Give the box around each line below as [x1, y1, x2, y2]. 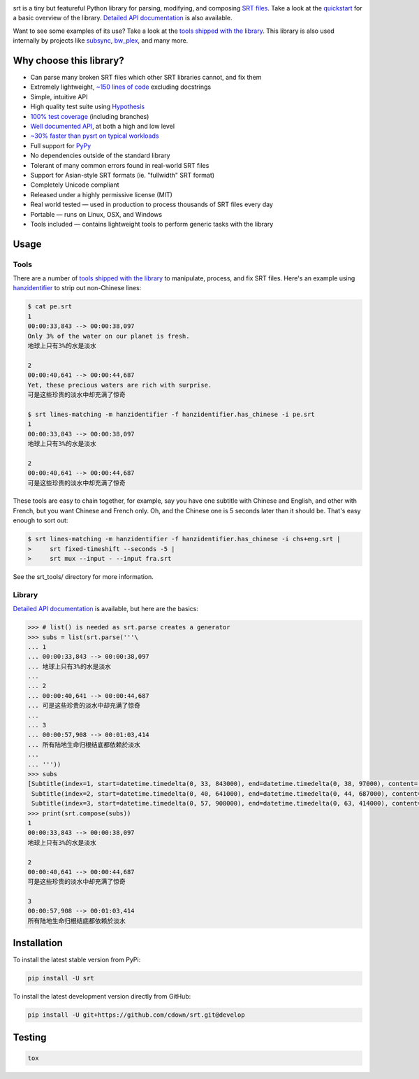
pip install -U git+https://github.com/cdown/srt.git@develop [27, 1011, 245, 1019]
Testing [13, 1031, 47, 1043]
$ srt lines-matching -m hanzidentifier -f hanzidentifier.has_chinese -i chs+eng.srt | [27, 535, 341, 543]
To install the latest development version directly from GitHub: [13, 992, 191, 1001]
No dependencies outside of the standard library [30, 151, 170, 160]
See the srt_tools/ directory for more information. [13, 573, 154, 581]
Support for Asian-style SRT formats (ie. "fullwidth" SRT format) [30, 171, 215, 179]
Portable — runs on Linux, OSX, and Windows [30, 210, 163, 218]
